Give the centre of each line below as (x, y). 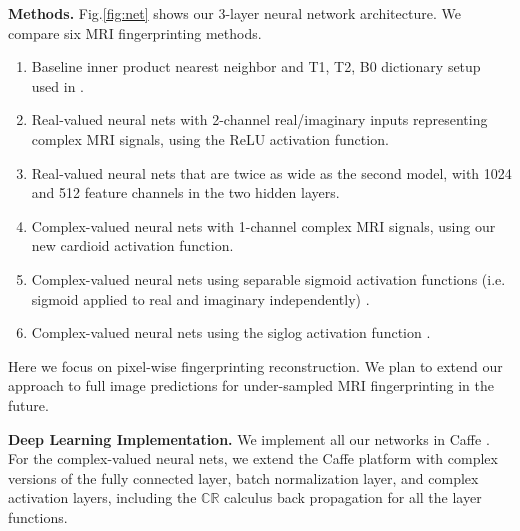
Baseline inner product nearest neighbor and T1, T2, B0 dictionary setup (256, 66)
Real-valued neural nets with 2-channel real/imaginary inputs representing (259, 119)
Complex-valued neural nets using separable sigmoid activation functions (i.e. (268, 278)
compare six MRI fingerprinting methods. (135, 32)
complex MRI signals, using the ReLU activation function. (210, 138)
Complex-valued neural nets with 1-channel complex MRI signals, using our (263, 225)
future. (28, 404)
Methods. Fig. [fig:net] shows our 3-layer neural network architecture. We (234, 13)
